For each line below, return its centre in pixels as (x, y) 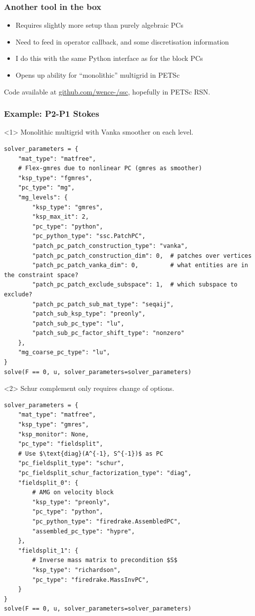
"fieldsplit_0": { (48, 483)
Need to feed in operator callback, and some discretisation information (122, 41)
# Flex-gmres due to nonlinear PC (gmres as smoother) (110, 168)
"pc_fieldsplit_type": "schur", (71, 463)
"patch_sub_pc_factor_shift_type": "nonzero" (108, 333)
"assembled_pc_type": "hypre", (84, 531)
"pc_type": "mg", (46, 188)
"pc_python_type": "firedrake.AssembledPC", (106, 521)
